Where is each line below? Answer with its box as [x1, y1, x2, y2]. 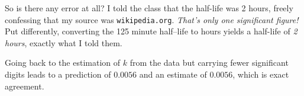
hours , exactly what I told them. [5, 36, 122, 49]
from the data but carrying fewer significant [130, 56, 289, 69]
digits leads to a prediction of [5, 68, 111, 81]
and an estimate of [139, 68, 207, 81]
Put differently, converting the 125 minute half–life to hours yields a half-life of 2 [5, 25, 297, 37]
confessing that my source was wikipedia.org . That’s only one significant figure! [5, 13, 299, 25]
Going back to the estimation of [5, 56, 121, 69]
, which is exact [232, 68, 289, 81]
